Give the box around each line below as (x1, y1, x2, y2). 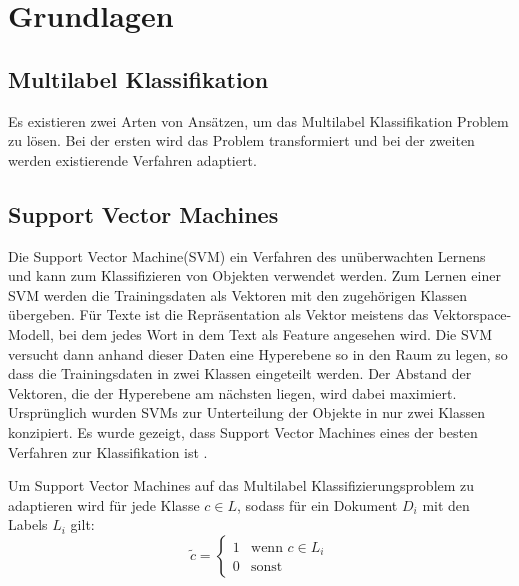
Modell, (8, 323, 54, 344)
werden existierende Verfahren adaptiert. (8, 149, 257, 170)
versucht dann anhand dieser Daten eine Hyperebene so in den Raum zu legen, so (8, 343, 508, 364)
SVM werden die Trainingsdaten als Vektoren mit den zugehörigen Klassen (8, 284, 467, 305)
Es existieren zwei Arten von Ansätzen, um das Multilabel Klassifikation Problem (8, 110, 509, 131)
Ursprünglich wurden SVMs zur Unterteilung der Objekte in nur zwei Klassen (8, 402, 486, 423)
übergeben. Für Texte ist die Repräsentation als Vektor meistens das (8, 304, 429, 325)
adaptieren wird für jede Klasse (8, 494, 200, 515)
